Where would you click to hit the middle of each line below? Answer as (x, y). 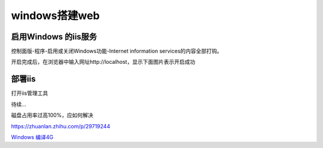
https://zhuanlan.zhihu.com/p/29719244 (61, 126)
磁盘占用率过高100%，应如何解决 (52, 115)
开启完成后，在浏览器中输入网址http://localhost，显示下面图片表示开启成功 (103, 62)
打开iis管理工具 (30, 93)
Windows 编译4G (32, 137)
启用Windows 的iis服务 (54, 37)
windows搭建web (55, 16)
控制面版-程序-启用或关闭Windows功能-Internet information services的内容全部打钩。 (117, 51)
